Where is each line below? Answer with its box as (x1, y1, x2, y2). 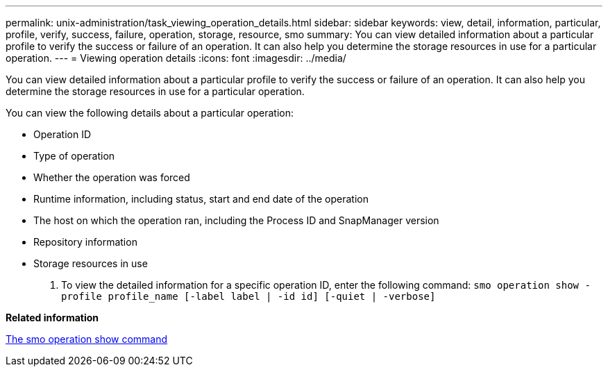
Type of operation (33, 150, 115, 162)
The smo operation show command (6, 333, 168, 345)
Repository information (33, 236, 137, 248)
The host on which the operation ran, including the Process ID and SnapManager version (33, 214, 439, 226)
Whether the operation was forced (33, 171, 190, 183)
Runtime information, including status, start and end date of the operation (33, 193, 369, 205)
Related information (6, 312, 99, 323)
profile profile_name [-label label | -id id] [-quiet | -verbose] (61, 291, 436, 302)
